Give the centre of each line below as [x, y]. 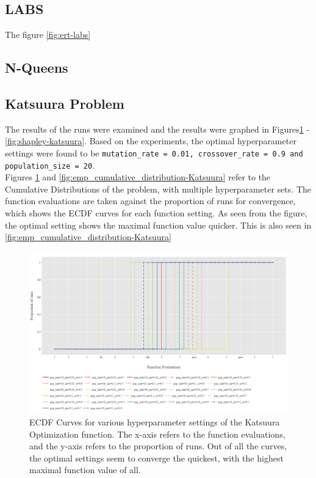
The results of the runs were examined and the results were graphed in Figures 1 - [157, 129]
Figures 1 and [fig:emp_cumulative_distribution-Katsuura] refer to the [138, 177]
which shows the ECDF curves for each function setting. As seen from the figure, [156, 213]
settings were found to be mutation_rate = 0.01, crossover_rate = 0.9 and [154, 153]
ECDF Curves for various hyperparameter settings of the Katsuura [155, 422]
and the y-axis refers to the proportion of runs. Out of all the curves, [158, 446]
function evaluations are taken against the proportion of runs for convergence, [150, 201]
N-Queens [37, 68]
